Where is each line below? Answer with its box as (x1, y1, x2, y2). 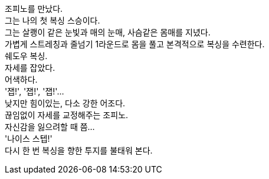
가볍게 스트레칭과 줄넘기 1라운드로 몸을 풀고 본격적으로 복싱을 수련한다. (5, 39, 265, 49)
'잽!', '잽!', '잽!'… (5, 86, 64, 96)
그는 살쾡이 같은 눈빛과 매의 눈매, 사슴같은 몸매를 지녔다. (5, 27, 211, 37)
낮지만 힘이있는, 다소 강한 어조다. (5, 98, 126, 108)
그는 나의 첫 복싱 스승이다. (5, 15, 100, 25)
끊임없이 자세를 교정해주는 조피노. (5, 110, 129, 120)
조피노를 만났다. (5, 4, 63, 14)
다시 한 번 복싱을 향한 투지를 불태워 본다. (5, 145, 153, 155)
